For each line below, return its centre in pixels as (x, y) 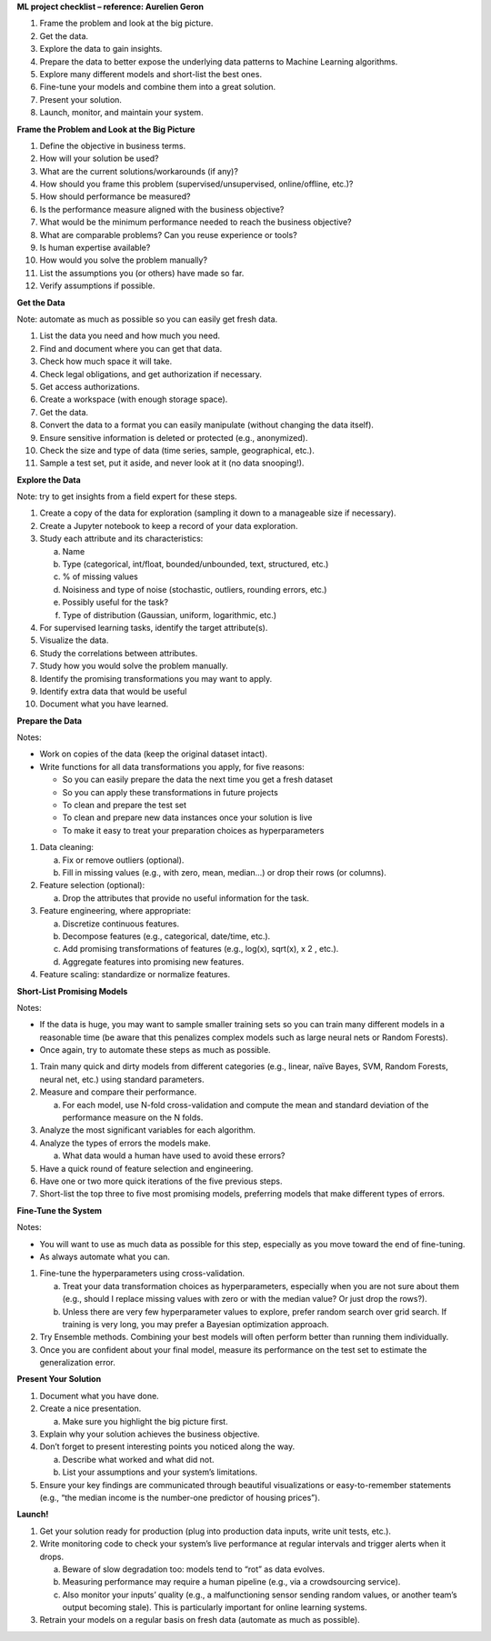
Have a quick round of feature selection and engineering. (146, 1168)
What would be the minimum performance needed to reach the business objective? (195, 222)
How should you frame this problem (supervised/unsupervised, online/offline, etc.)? (196, 184)
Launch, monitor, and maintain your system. (121, 113)
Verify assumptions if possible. (97, 285)
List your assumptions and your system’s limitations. (160, 1472)
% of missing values (100, 576)
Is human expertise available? (95, 248)
